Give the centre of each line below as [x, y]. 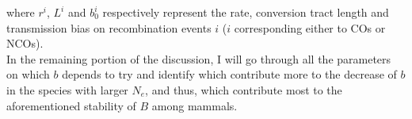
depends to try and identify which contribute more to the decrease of [229, 74]
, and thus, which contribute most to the [244, 89]
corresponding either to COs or [310, 27]
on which [28, 74]
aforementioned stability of [71, 105]
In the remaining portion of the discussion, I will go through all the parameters [199, 58]
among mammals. [195, 105]
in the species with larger [67, 89]
